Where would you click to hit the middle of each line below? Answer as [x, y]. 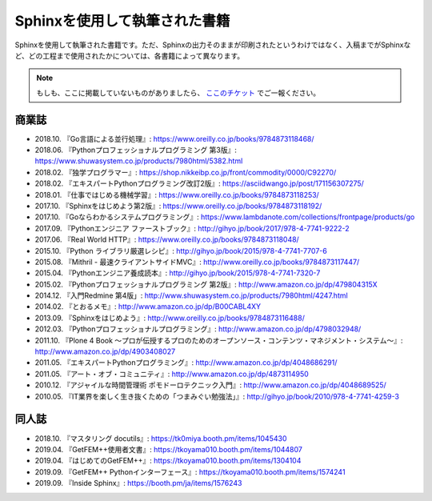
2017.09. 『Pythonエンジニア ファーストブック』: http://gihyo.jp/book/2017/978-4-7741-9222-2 [192, 228]
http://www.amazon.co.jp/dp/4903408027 [105, 351]
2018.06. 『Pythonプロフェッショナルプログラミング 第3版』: [136, 150]
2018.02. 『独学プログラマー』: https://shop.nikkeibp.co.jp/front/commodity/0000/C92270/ [186, 172]
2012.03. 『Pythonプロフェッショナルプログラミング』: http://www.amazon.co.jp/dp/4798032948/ [198, 329]
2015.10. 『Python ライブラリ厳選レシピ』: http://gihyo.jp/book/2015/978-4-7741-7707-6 [181, 250]
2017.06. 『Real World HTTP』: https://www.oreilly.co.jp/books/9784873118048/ [167, 239]
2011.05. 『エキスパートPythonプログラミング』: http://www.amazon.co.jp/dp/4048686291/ [186, 363]
